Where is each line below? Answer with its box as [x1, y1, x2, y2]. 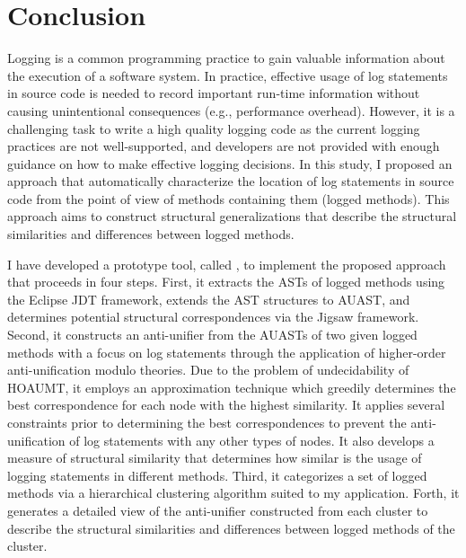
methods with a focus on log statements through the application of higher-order [7, 342, 446, 361]
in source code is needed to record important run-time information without [7, 84, 420, 102]
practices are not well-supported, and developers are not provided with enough [7, 137, 440, 155]
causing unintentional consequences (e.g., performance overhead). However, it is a [7, 101, 455, 120]
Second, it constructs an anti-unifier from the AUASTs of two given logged [7, 325, 418, 344]
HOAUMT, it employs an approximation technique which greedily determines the [7, 377, 456, 396]
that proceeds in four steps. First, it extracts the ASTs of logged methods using [7, 272, 445, 291]
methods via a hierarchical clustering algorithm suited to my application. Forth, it [7, 483, 460, 502]
